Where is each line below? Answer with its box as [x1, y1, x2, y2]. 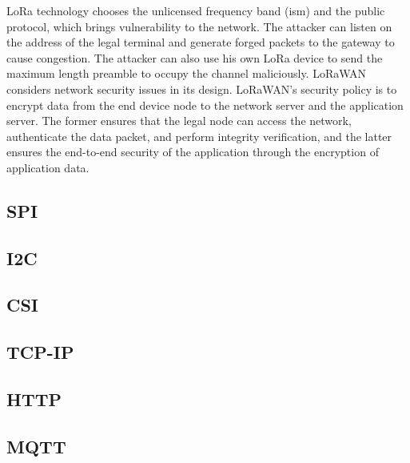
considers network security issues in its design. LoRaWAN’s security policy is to [6, 80, 397, 97]
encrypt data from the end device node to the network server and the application [6, 96, 404, 113]
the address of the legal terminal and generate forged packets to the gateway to [6, 34, 395, 50]
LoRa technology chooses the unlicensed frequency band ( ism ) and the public [6, 2, 385, 18]
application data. [6, 159, 90, 175]
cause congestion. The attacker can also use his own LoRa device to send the [6, 49, 383, 66]
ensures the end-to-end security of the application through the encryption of [6, 143, 379, 160]
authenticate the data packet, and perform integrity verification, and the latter [6, 127, 392, 144]
